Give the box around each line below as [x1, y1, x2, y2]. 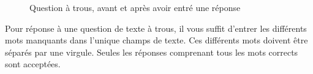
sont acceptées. [5, 57, 61, 70]
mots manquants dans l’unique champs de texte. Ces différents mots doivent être [5, 34, 308, 46]
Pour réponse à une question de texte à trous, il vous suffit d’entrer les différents [5, 21, 307, 34]
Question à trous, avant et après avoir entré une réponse [29, 1, 241, 13]
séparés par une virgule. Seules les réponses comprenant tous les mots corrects [5, 45, 298, 58]
